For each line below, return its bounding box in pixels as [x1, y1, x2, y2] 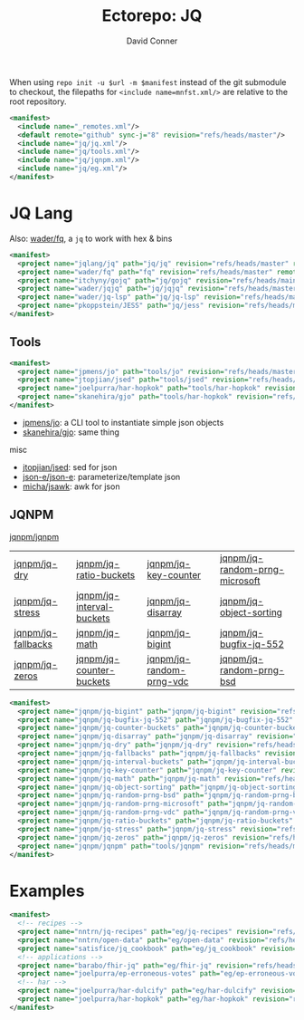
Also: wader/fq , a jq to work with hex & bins [9, 233, 173, 244]
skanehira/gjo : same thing [22, 427, 120, 438]
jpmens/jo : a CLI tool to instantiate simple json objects [22, 417, 224, 428]
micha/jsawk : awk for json [22, 481, 120, 492]
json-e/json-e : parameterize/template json [22, 471, 181, 482]
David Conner [126, 35, 178, 46]
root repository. [9, 96, 67, 107]
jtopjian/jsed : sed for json [22, 461, 118, 472]
